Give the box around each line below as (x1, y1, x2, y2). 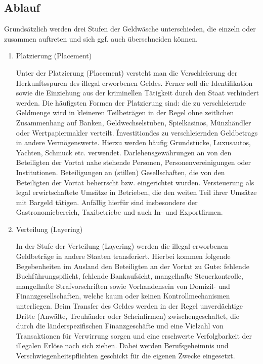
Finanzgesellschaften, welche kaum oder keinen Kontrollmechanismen (16, 290, 230, 301)
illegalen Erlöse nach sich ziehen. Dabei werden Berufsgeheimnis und (16, 340, 229, 351)
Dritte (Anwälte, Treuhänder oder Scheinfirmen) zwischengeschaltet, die (16, 310, 239, 321)
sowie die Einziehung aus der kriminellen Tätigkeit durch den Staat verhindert (16, 87, 259, 98)
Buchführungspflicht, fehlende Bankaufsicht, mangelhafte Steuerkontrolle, (16, 271, 243, 281)
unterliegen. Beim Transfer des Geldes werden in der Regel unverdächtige (16, 301, 243, 311)
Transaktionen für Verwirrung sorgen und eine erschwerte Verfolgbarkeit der (16, 330, 252, 341)
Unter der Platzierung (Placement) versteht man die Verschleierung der (16, 67, 238, 78)
